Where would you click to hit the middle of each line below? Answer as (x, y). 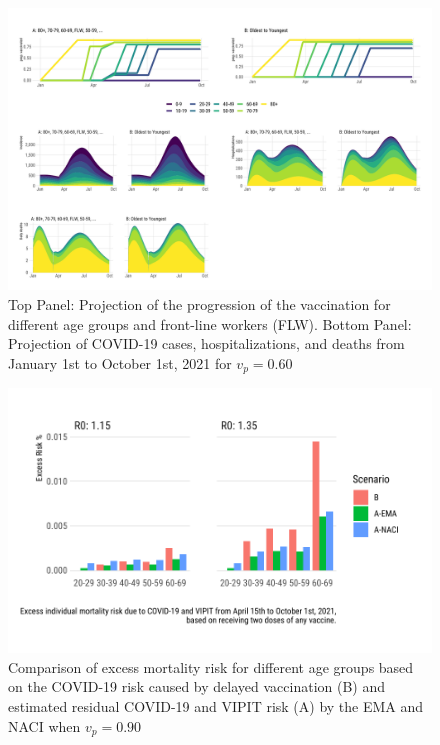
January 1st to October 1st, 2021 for (120, 362)
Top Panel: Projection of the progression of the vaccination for (199, 303)
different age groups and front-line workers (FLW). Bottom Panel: (210, 323)
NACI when (44, 725)
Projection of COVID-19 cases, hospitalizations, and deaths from (206, 343)
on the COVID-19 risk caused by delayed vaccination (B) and (197, 686)
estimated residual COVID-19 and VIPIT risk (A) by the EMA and (216, 706)
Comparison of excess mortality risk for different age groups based (211, 666)
